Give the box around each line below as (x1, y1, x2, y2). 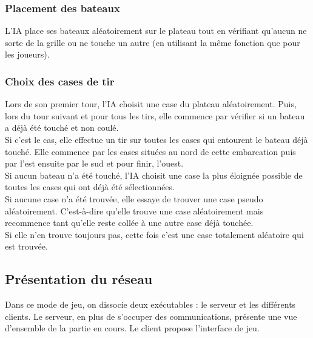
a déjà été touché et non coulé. (5, 121, 119, 134)
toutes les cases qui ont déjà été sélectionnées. (5, 181, 175, 193)
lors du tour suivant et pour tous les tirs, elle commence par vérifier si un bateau (5, 109, 305, 122)
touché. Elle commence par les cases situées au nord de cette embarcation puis (5, 145, 296, 157)
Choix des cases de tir (5, 73, 115, 88)
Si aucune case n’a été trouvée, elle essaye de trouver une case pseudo (5, 192, 263, 205)
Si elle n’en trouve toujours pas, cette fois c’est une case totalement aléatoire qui (5, 228, 304, 240)
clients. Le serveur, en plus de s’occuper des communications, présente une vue (5, 310, 297, 322)
